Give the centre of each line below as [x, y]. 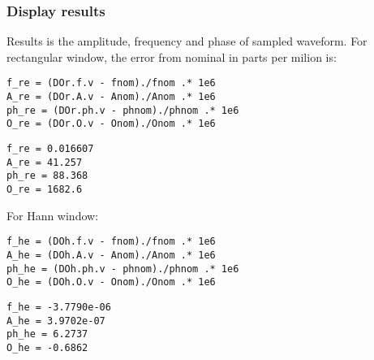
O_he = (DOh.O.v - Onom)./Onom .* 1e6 [111, 282]
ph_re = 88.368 [47, 176]
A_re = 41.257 [45, 162]
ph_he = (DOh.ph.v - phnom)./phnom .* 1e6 [123, 269]
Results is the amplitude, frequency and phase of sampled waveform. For [187, 41]
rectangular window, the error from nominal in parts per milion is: [172, 56]
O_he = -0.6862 [47, 347]
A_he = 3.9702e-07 [56, 321]
